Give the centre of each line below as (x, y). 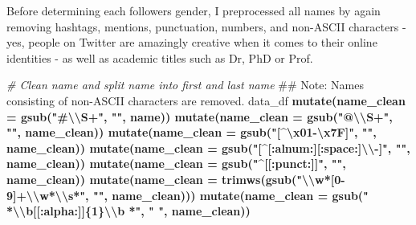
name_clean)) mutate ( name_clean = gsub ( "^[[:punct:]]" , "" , (176, 164)
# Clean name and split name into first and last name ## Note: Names (185, 85)
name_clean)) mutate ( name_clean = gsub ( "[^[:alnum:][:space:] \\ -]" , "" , (208, 147)
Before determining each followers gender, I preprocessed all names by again (194, 10)
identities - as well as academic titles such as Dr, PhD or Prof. (160, 57)
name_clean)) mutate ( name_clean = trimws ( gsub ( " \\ (161, 179)
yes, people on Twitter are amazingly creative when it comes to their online (192, 42)
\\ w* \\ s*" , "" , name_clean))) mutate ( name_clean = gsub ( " (198, 195)
